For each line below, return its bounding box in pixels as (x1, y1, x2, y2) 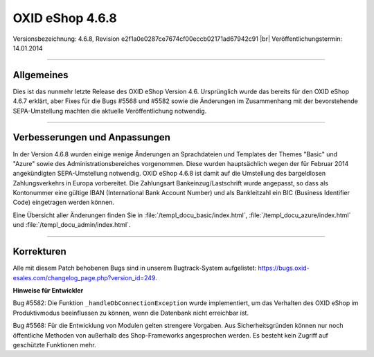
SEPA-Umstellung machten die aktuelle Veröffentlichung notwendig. (12, 107, 207, 115)
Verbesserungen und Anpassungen (12, 131, 171, 143)
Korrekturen (12, 246, 66, 257)
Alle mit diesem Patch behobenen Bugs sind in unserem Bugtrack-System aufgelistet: (12, 264, 257, 273)
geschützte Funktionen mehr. (12, 340, 96, 349)
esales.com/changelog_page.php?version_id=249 (12, 273, 156, 282)
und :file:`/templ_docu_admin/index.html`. (12, 221, 131, 229)
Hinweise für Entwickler (12, 286, 84, 294)
